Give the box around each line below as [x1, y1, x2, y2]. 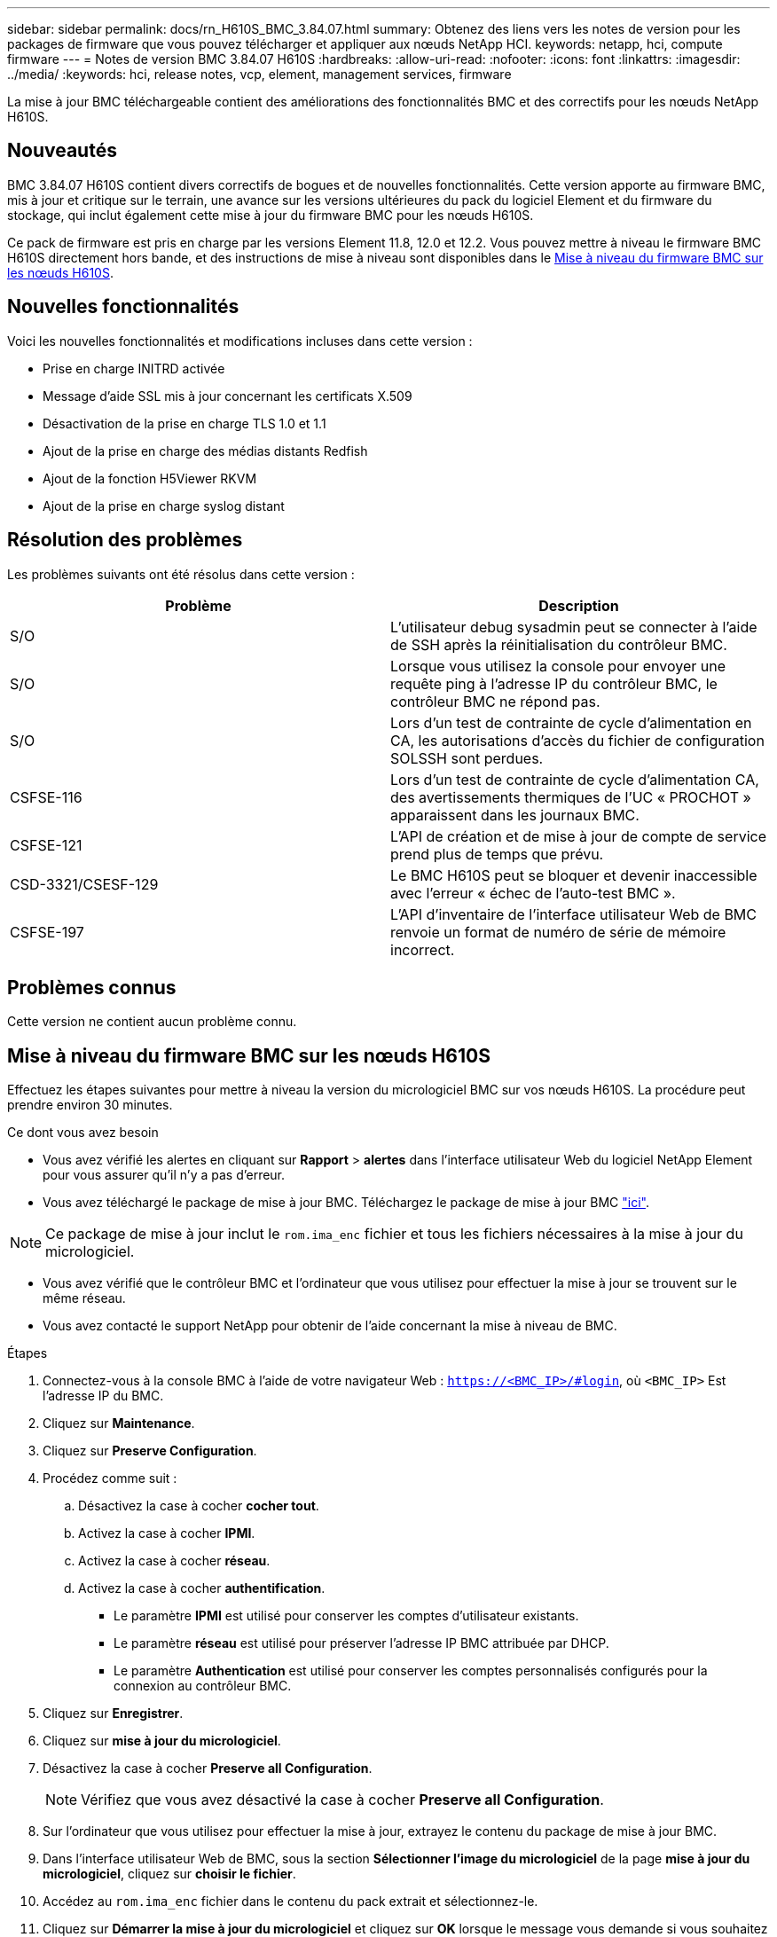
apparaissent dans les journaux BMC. [390, 805, 640, 824]
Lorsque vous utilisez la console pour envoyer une [390, 656, 726, 675]
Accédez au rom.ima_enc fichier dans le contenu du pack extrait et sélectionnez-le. [43, 1894, 538, 1910]
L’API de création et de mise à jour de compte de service [390, 827, 766, 845]
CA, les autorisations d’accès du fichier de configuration [390, 731, 765, 749]
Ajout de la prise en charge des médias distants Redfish [43, 443, 368, 459]
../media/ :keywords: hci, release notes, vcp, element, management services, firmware [7, 67, 512, 82]
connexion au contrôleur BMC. [114, 1678, 292, 1694]
